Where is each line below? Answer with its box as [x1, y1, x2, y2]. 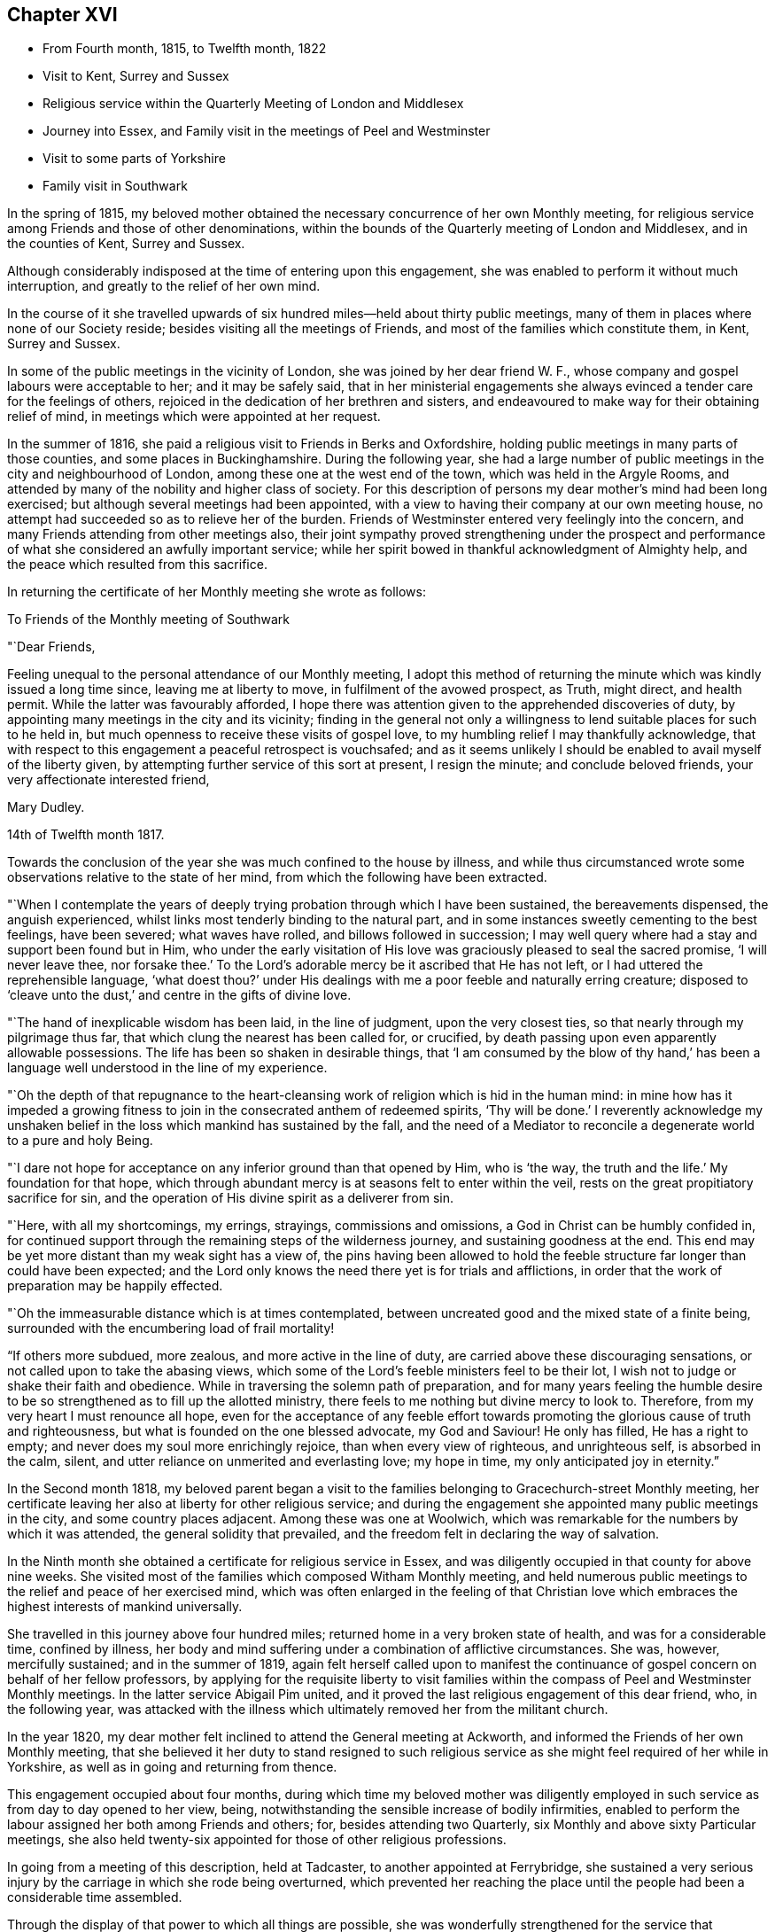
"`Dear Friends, [7, 639, 96, 655]
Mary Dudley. [7, 799, 85, 815]
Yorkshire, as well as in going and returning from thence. [7, 1759, 337, 1775]
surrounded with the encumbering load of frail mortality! [7, 1320, 335, 1336]
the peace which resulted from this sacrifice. [7, 557, 267, 573]
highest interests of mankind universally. [7, 1599, 243, 1615]
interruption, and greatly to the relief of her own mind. [7, 278, 321, 294]
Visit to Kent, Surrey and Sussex [43, 68, 229, 84]
